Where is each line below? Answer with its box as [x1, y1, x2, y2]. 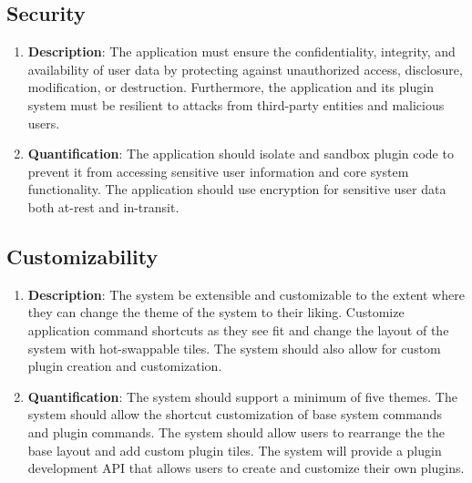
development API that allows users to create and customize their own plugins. [27, 458, 465, 478]
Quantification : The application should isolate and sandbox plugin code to [27, 144, 454, 163]
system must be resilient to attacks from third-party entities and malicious [27, 95, 445, 114]
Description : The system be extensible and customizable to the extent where [27, 284, 465, 303]
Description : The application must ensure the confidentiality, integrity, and [27, 42, 456, 61]
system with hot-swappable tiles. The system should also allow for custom [27, 338, 441, 357]
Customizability [6, 241, 159, 270]
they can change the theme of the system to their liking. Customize [27, 303, 405, 322]
